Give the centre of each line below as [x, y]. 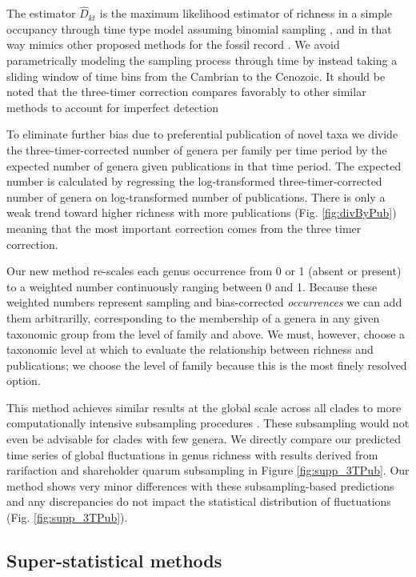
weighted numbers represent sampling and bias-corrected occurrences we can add [204, 302]
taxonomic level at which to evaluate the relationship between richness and [190, 349]
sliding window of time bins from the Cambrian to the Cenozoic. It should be [196, 76]
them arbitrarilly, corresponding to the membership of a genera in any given [193, 317]
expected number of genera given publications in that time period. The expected [204, 165]
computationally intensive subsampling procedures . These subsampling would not [208, 423]
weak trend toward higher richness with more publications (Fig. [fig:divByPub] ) [202, 212]
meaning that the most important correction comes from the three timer [184, 228]
